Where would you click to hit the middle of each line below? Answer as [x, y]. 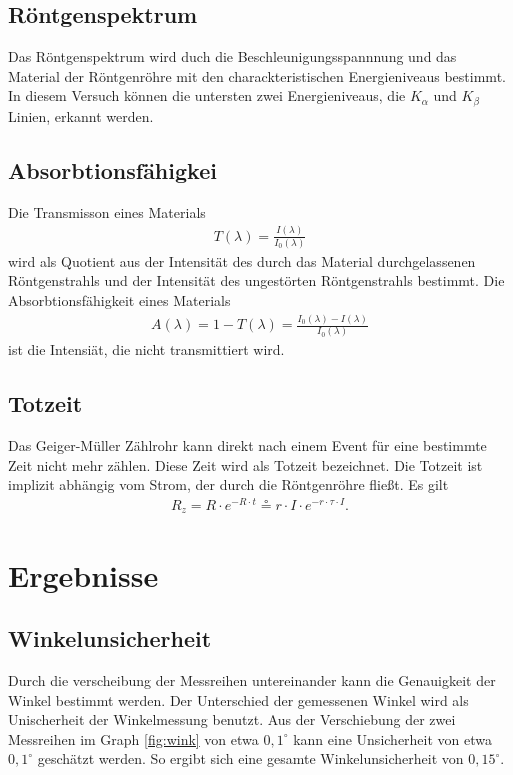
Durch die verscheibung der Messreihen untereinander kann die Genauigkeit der [252, 680]
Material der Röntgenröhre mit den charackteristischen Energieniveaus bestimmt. [257, 75]
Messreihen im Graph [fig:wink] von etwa [133, 738]
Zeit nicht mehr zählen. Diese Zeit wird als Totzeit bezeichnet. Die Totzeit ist [245, 464]
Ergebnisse [83, 574]
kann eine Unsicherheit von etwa [393, 738]
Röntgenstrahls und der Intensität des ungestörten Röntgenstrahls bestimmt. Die [256, 280]
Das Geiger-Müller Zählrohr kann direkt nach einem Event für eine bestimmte [247, 445]
